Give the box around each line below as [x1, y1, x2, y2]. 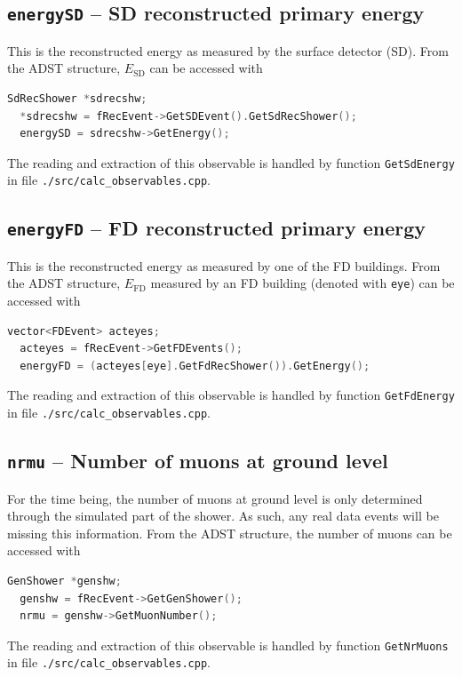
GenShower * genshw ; [7, 574, 122, 587]
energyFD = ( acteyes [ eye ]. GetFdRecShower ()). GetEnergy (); [20, 359, 370, 372]
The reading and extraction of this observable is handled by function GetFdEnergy [7, 386, 455, 404]
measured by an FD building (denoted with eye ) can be [150, 274, 455, 292]
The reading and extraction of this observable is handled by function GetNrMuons [7, 635, 449, 654]
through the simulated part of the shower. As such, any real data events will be [7, 506, 439, 525]
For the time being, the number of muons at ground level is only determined [7, 489, 423, 507]
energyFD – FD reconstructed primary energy [7, 214, 426, 242]
